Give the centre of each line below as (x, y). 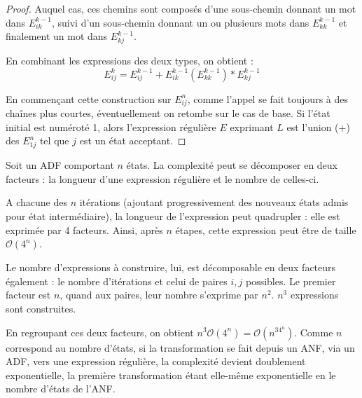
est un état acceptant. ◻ (133, 140)
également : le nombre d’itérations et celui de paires (117, 281)
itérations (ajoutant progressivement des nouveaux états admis (214, 202)
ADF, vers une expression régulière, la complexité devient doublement (156, 361)
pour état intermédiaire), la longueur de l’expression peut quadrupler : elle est (173, 215)
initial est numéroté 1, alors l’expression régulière (111, 126)
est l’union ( (313, 126)
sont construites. (41, 308)
